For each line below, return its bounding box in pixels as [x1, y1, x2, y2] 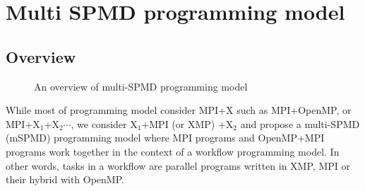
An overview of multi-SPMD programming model [34, 79, 248, 93]
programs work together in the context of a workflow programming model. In [6, 144, 340, 158]
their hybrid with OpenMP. [6, 172, 124, 187]
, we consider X [71, 116, 138, 131]
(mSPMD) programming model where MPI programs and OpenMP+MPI [6, 130, 325, 145]
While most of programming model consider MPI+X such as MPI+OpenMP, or [6, 103, 352, 117]
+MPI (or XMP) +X [141, 116, 234, 131]
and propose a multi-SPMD [240, 116, 360, 131]
